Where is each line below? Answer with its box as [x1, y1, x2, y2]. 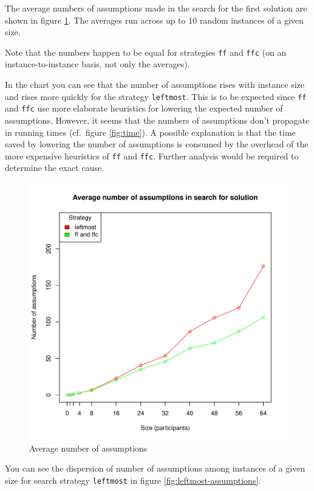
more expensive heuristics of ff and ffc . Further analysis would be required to [5, 149, 299, 162]
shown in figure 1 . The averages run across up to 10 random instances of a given [5, 13, 304, 26]
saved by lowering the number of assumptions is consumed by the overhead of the [5, 138, 309, 150]
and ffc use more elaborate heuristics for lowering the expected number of [5, 102, 283, 115]
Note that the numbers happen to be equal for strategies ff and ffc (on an [5, 45, 287, 58]
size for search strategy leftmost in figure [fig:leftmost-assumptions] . [5, 473, 261, 486]
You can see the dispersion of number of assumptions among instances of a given [5, 462, 305, 475]
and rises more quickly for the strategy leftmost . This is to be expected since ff [5, 90, 307, 102]
